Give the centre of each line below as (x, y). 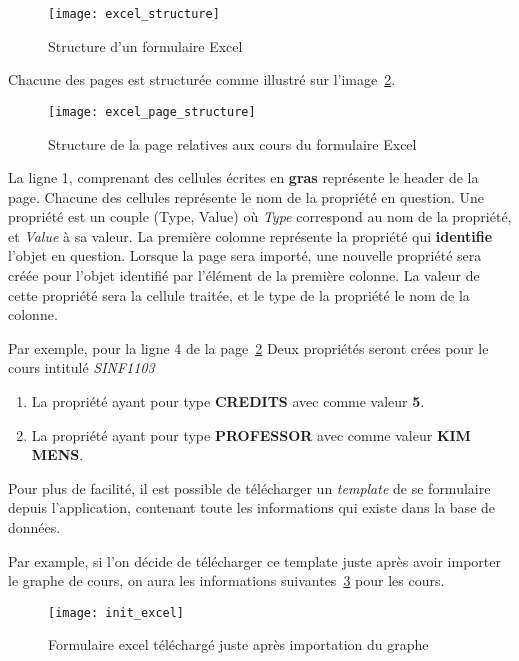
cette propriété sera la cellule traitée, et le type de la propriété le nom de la (239, 294)
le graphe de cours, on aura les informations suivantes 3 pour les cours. (226, 580)
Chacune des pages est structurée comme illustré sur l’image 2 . (202, 79)
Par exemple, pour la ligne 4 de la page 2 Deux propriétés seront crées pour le (248, 347)
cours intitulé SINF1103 (81, 367)
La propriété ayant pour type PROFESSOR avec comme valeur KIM (251, 434)
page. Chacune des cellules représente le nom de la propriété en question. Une (246, 196)
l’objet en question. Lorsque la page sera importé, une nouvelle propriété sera (245, 255)
